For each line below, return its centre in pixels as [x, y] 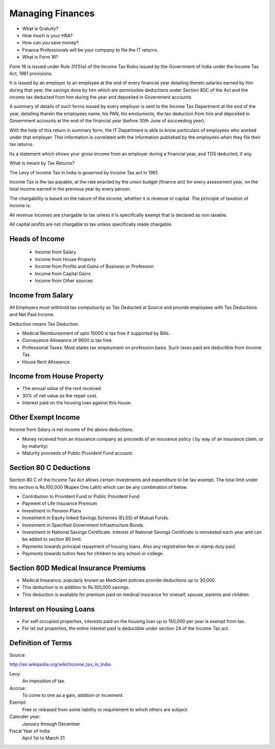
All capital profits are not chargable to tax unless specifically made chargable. [91, 224]
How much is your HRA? [48, 35]
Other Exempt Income [45, 417]
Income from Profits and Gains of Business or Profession [94, 266]
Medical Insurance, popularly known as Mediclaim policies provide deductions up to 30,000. [119, 580]
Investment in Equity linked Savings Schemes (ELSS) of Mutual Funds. [96, 518]
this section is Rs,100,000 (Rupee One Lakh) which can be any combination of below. [99, 487]
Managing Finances [52, 13]
